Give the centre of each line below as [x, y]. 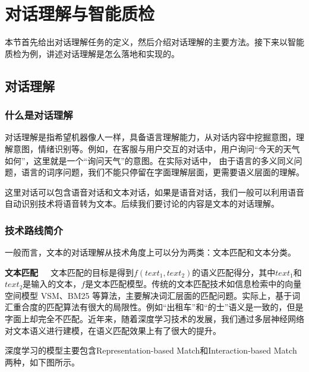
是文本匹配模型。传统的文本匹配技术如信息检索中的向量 [193, 284]
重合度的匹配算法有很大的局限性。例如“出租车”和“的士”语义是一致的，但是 [158, 307]
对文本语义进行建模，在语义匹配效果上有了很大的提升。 [113, 330]
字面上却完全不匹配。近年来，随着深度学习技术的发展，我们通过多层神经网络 [154, 319]
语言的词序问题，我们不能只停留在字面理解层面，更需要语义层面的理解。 [163, 172]
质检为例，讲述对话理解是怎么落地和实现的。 [92, 53]
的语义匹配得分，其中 [234, 272]
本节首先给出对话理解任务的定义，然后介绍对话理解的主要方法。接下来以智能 [154, 42]
